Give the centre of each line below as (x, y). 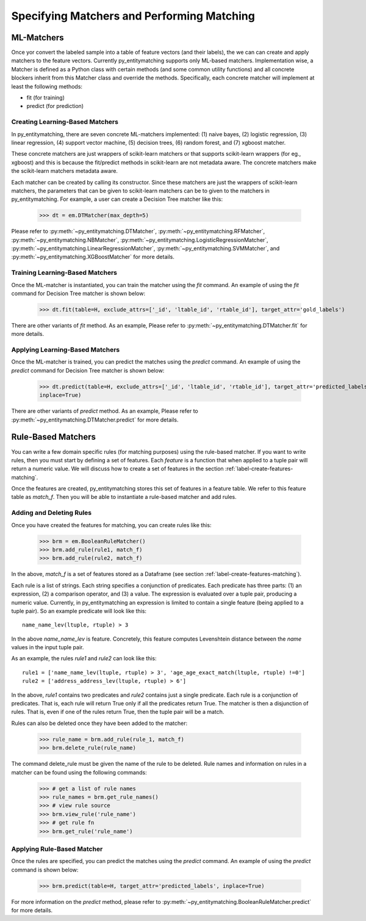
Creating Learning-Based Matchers (65, 122)
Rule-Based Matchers (53, 437)
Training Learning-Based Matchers (64, 273)
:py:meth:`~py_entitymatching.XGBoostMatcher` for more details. (93, 257)
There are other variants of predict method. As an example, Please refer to (105, 411)
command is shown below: (45, 870)
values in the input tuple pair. (48, 647)
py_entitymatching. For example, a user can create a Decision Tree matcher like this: (117, 199)
